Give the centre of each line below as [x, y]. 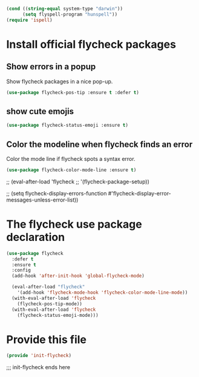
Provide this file [46, 339]
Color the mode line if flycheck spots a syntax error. [71, 159]
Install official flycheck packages [91, 44]
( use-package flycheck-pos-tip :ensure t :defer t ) [73, 92]
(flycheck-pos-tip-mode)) [50, 304]
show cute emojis [40, 111]
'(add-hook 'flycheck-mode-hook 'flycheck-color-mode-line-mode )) [103, 293]
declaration [36, 237]
